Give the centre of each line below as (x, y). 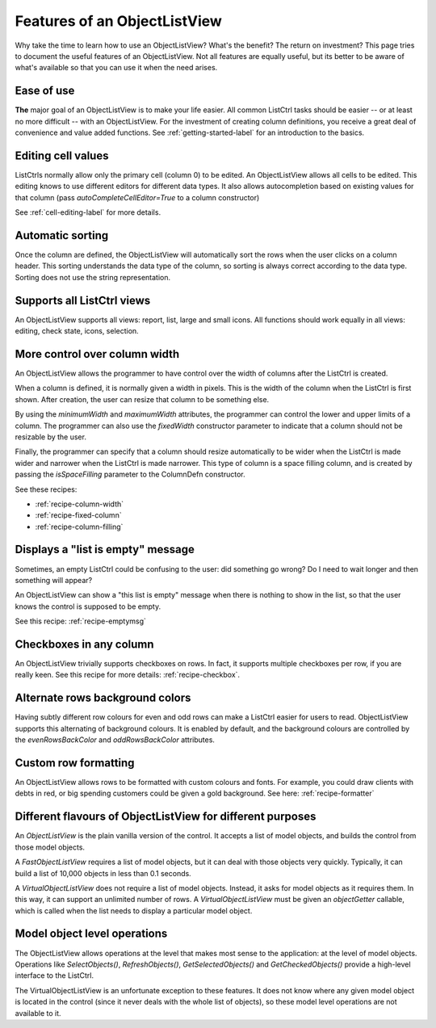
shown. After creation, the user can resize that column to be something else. (142, 399)
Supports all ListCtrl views (83, 300)
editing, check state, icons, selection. (77, 331)
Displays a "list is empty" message (105, 550)
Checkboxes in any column (84, 644)
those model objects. (50, 847)
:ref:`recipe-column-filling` (79, 527)
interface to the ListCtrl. (55, 976)
